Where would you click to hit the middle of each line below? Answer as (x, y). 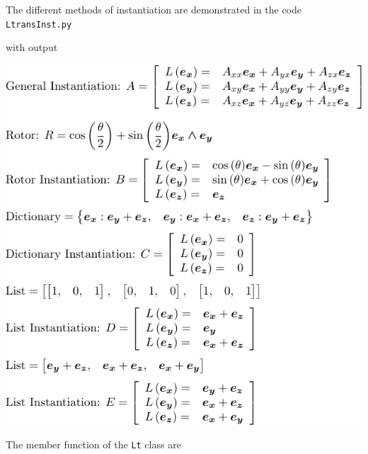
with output (32, 47)
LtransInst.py (39, 24)
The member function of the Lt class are (93, 444)
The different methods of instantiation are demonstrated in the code (154, 9)
